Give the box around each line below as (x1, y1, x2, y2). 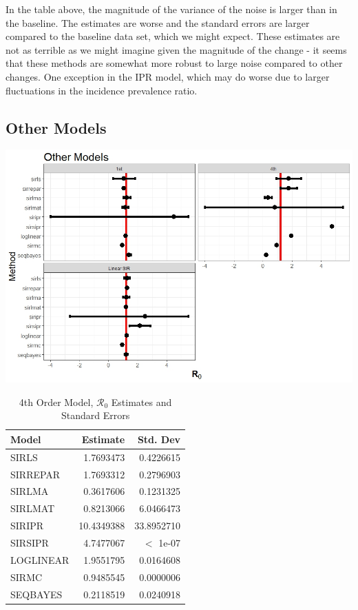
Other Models (6, 116, 107, 138)
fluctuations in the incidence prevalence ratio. (6, 83, 198, 97)
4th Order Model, (19, 394, 94, 409)
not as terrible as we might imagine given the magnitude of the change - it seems (6, 42, 347, 57)
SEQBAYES (10, 587, 63, 601)
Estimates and (111, 394, 172, 409)
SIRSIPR (10, 536, 49, 549)
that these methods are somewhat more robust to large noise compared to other (6, 56, 343, 70)
